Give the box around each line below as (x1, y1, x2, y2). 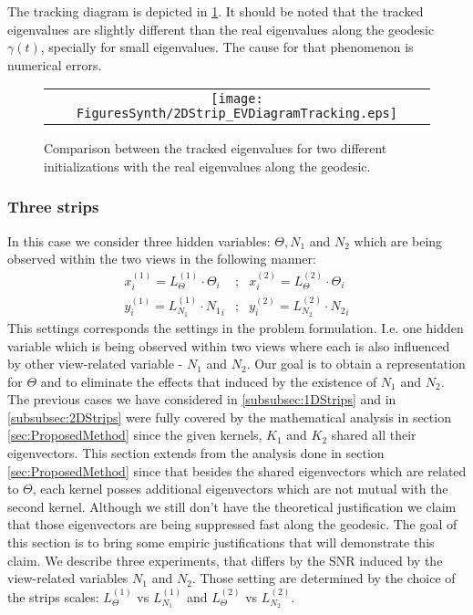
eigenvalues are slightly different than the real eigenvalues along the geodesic (7, 19, 435, 38)
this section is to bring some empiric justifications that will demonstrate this (7, 533, 435, 552)
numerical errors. (7, 55, 102, 74)
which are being (354, 231, 443, 250)
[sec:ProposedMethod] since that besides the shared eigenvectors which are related (7, 461, 467, 480)
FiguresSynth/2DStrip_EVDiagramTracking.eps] (77, 106, 397, 121)
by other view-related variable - (7, 354, 183, 373)
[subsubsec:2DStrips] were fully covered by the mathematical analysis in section (7, 407, 451, 426)
